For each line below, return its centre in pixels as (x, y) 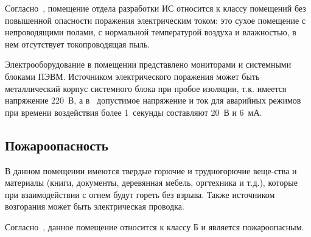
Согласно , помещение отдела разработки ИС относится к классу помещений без (155, 8)
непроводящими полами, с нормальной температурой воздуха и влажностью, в (151, 32)
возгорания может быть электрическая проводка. (95, 206)
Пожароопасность (57, 145)
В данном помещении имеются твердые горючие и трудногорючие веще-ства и (151, 170)
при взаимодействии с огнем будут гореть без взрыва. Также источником (140, 194)
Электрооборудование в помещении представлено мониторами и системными (148, 64)
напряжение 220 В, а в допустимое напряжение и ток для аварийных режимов (153, 100)
